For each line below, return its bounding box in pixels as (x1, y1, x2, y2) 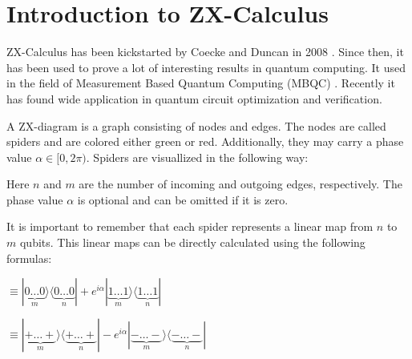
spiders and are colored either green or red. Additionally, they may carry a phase (6, 133, 404, 150)
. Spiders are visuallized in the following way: (86, 148, 309, 165)
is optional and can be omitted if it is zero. (77, 191, 289, 208)
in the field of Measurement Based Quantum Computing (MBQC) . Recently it (6, 75, 395, 91)
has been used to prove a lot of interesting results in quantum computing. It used (6, 58, 406, 75)
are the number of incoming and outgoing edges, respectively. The (79, 175, 402, 192)
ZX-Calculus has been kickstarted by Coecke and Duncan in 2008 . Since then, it (6, 43, 404, 60)
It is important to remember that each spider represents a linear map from (6, 218, 374, 235)
